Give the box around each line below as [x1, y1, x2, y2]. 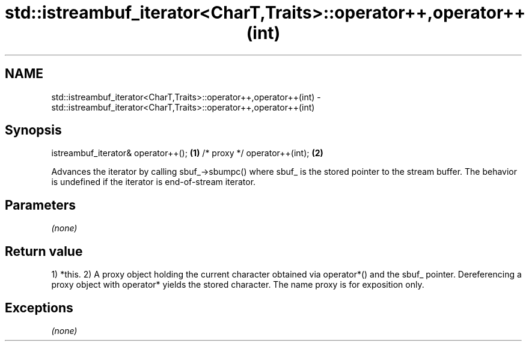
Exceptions [5, 300, 73, 315]
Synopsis [5, 123, 62, 138]
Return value [5, 243, 83, 259]
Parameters [5, 197, 76, 213]
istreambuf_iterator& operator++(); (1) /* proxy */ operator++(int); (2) [51, 148, 323, 159]
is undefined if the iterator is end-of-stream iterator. [51, 177, 256, 187]
